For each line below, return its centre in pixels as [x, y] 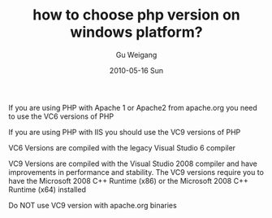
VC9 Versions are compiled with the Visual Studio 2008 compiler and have [133, 163]
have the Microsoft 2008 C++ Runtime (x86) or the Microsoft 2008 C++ [129, 181]
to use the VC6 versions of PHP [61, 116]
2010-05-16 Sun [136, 70]
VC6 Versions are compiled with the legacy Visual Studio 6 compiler [122, 147]
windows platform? [136, 32]
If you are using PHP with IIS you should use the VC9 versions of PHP [125, 132]
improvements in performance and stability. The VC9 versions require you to [136, 172]
